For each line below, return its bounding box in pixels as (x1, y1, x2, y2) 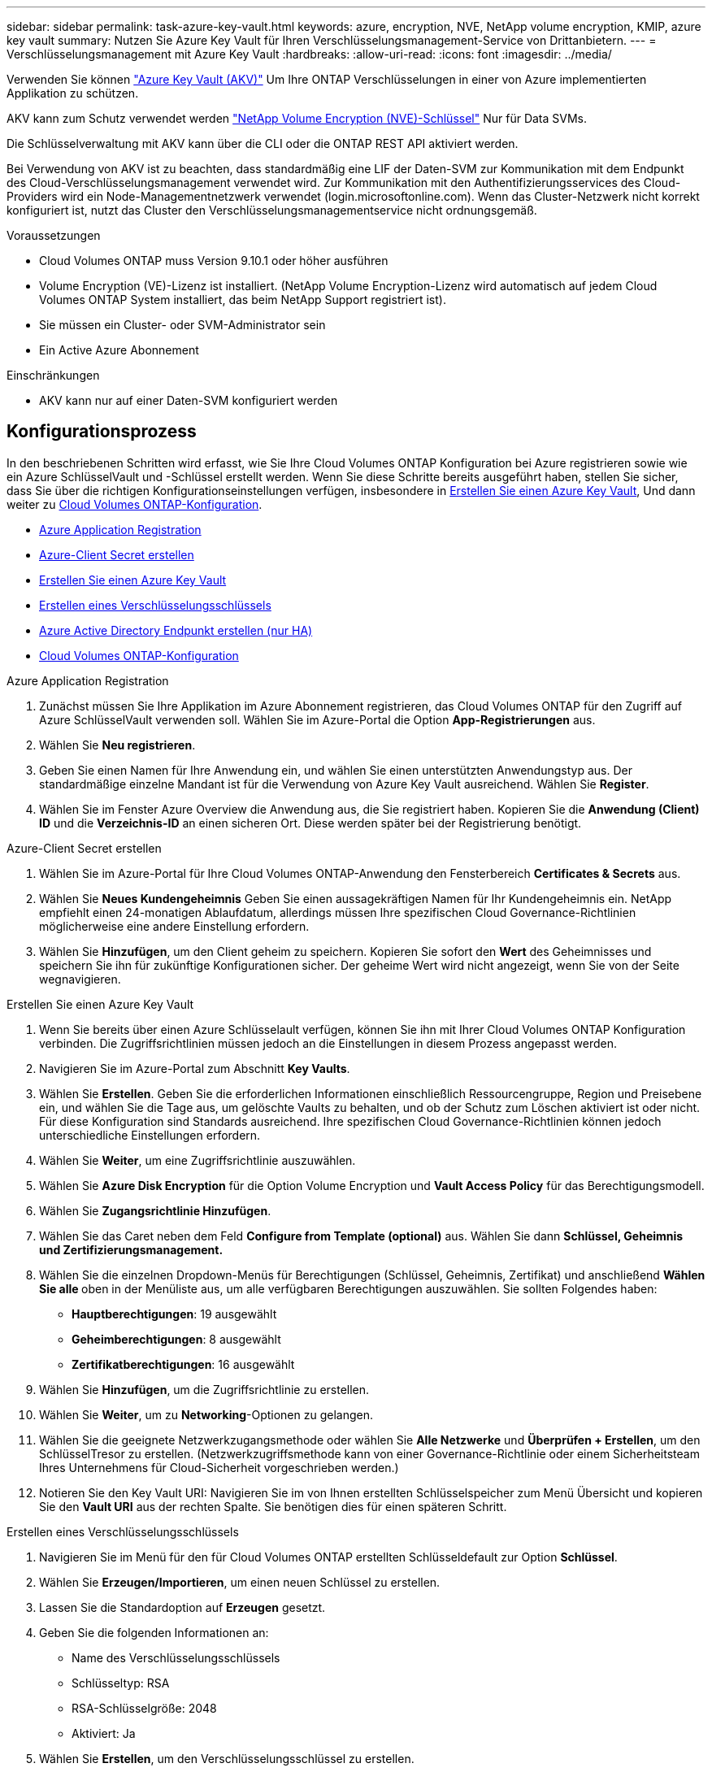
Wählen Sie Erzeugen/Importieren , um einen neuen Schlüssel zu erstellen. (39, 1574, 441, 1589)
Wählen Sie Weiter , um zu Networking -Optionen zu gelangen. (39, 1407, 373, 1422)
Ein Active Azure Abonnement (39, 343, 199, 357)
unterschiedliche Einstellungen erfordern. (39, 1127, 261, 1142)
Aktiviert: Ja (72, 1726, 136, 1740)
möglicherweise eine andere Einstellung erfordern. (39, 919, 310, 933)
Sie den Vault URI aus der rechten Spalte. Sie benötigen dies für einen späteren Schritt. (39, 1499, 507, 1514)
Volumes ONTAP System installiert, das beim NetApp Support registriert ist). (39, 293, 446, 306)
